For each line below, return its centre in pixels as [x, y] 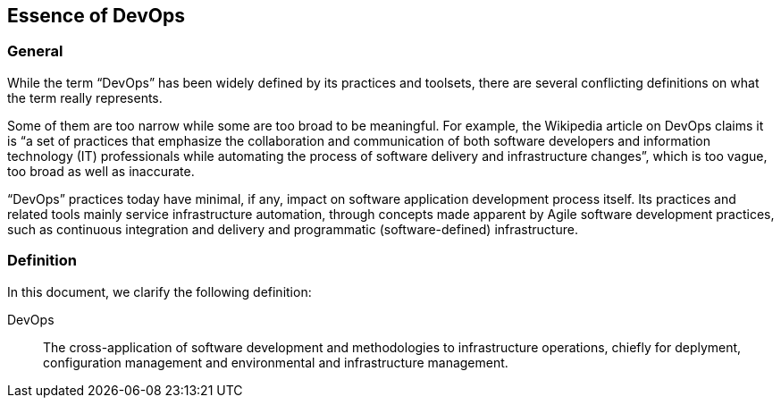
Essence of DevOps [96, 16]
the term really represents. [85, 97]
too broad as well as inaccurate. [101, 171]
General [35, 51]
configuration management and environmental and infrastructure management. [276, 362]
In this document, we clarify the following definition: [160, 291]
